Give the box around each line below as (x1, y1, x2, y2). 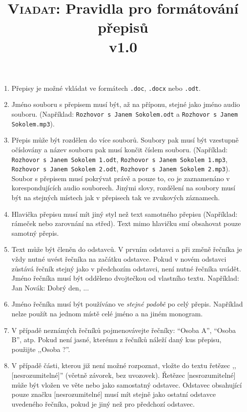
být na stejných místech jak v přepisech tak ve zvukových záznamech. (11, 192, 220, 202)
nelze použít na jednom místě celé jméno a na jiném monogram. (11, 308, 203, 318)
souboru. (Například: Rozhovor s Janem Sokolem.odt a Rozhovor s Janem (11, 109, 238, 119)
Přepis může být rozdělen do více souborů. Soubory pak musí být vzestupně (11, 135, 239, 145)
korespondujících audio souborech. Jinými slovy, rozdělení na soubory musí (11, 183, 235, 193)
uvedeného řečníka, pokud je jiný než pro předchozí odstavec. (11, 398, 195, 409)
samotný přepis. (11, 227, 59, 238)
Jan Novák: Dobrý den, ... (11, 282, 89, 292)
